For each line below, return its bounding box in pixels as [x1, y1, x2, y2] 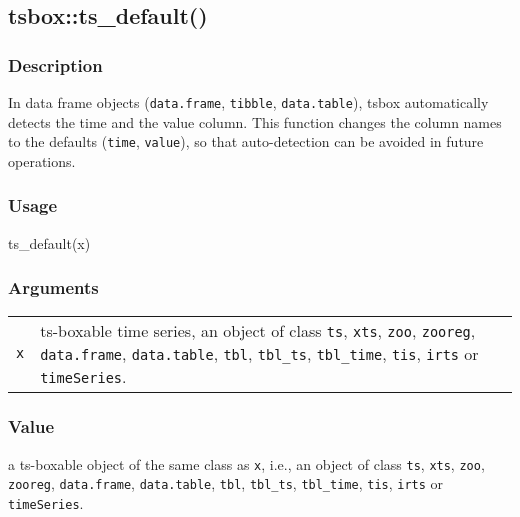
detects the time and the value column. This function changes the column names [8, 111, 502, 132]
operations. [8, 150, 76, 171]
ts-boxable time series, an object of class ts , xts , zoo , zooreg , [40, 318, 476, 342]
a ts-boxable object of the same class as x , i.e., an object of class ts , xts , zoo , [8, 453, 485, 474]
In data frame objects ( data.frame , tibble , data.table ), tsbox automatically [8, 92, 489, 112]
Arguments [8, 275, 99, 300]
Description [8, 52, 103, 77]
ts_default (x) [8, 232, 91, 253]
